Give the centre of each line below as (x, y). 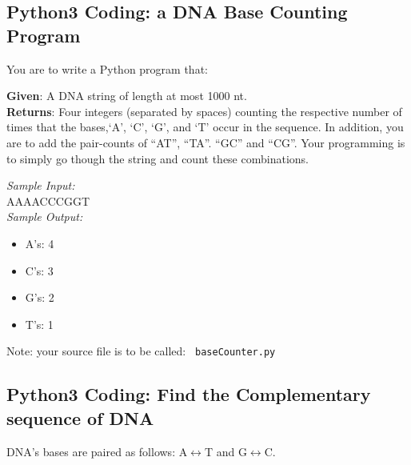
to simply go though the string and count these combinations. (158, 158)
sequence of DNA (80, 417)
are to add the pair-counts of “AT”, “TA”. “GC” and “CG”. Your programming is (206, 142)
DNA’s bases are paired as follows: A (97, 451)
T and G (225, 451)
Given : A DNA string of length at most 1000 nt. (127, 96)
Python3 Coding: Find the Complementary (189, 394)
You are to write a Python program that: (107, 68)
